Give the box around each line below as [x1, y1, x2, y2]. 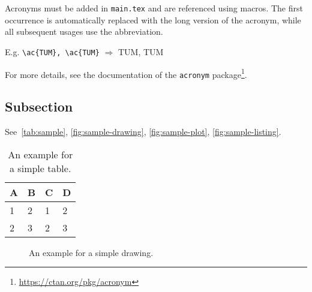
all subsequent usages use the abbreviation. [5, 25, 163, 38]
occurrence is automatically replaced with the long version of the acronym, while [5, 13, 301, 26]
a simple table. [10, 161, 71, 175]
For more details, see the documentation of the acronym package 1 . [5, 66, 247, 80]
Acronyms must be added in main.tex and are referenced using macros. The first [5, 2, 303, 14]
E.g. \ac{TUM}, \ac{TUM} [5, 45, 100, 58]
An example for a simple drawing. [29, 246, 154, 258]
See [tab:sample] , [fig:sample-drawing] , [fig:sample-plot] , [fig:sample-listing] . [5, 125, 281, 138]
